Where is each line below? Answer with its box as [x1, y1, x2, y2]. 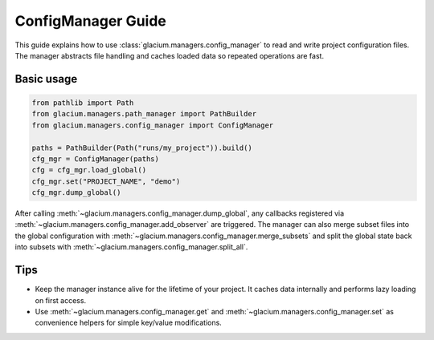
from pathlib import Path [31, 98, 134, 107]
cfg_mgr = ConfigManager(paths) [31, 154, 160, 164]
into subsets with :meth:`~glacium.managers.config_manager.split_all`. [14, 242, 248, 252]
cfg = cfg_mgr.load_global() [31, 165, 147, 175]
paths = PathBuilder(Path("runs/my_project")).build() [31, 143, 252, 152]
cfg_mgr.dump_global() [31, 188, 121, 197]
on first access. [35, 295, 87, 305]
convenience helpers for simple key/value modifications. [35, 318, 223, 328]
